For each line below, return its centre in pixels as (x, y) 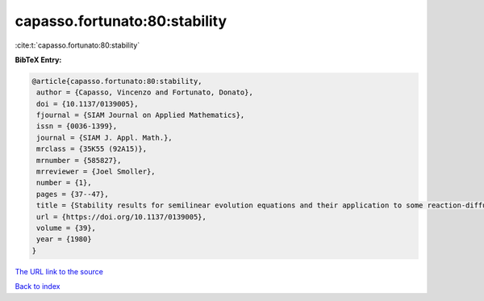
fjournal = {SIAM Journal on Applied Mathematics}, (141, 115)
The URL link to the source (59, 271)
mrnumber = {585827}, (79, 160)
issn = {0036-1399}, (77, 126)
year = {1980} (64, 239)
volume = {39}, (67, 228)
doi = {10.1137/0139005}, (88, 104)
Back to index (38, 286)
